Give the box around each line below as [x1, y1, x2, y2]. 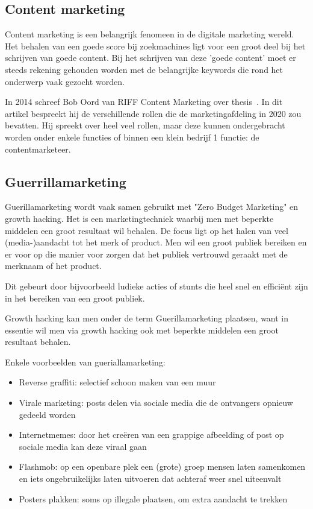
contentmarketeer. [5, 142, 71, 155]
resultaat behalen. [5, 335, 71, 348]
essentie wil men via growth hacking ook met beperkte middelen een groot [5, 323, 279, 336]
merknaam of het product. [5, 259, 102, 272]
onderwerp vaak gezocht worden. [5, 75, 125, 87]
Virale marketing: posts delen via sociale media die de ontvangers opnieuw [19, 396, 293, 409]
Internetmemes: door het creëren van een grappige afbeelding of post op [19, 428, 284, 441]
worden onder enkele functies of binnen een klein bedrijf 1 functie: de [5, 130, 259, 143]
